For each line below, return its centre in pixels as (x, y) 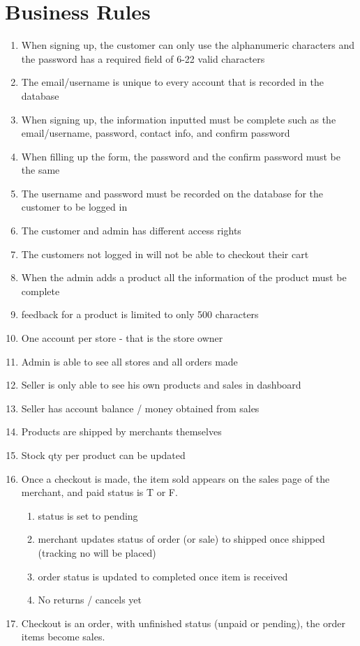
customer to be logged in (74, 207)
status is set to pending (88, 515)
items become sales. (63, 637)
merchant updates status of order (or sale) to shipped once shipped (181, 539)
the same (40, 170)
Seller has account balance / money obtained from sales (140, 408)
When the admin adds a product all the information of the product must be (184, 277)
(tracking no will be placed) (97, 552)
